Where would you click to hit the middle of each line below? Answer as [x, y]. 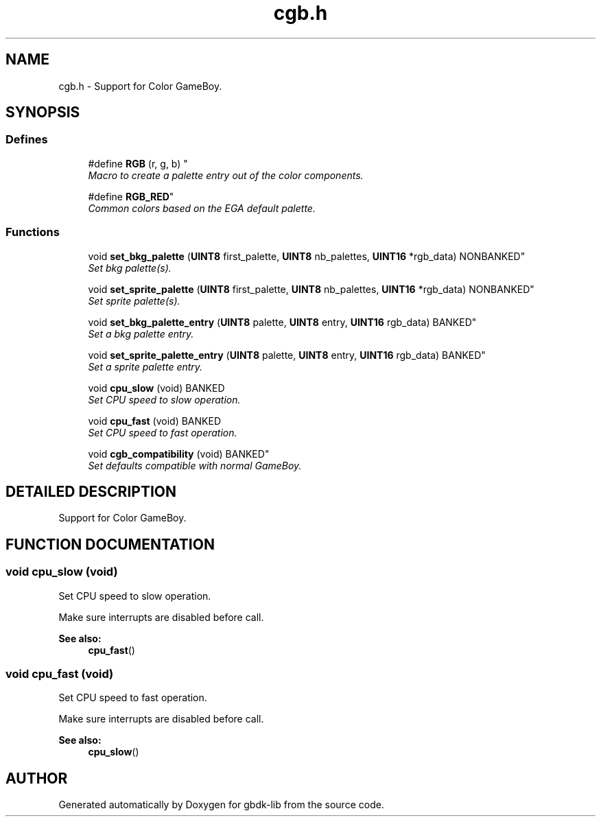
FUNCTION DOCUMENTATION [110, 544]
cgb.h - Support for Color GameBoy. [140, 86]
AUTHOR [37, 778]
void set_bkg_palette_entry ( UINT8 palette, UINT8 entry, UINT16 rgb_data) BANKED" [282, 322]
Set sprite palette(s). [134, 301]
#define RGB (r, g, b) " [138, 163]
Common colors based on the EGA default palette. [202, 208]
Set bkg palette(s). [130, 268]
